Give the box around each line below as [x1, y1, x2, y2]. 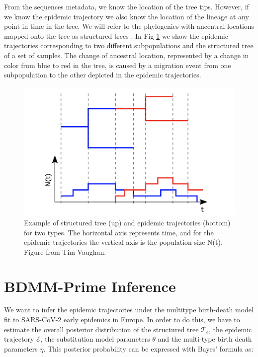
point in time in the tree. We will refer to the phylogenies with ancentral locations [4, 21, 255, 31]
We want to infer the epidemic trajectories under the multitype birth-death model [4, 304, 254, 315]
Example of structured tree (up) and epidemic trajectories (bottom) [24, 217, 231, 227]
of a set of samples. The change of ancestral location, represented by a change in [4, 50, 249, 60]
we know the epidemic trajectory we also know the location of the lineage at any [4, 11, 249, 21]
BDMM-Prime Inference [4, 276, 176, 296]
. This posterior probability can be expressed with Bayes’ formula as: [43, 343, 254, 354]
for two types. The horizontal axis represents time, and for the [24, 227, 214, 237]
